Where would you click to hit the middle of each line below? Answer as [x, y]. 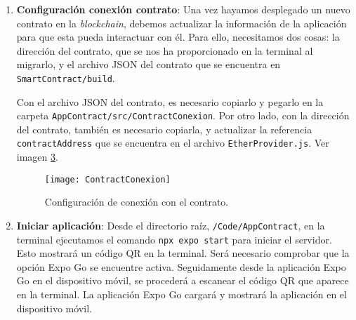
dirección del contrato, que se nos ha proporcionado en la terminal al [165, 50]
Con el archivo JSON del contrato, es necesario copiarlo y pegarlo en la [170, 101]
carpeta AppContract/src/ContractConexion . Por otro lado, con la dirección [183, 115]
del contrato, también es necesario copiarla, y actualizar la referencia [164, 129]
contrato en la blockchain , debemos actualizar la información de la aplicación [182, 23]
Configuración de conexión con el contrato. [137, 202]
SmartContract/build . [66, 78]
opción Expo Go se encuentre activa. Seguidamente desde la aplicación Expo [181, 266]
